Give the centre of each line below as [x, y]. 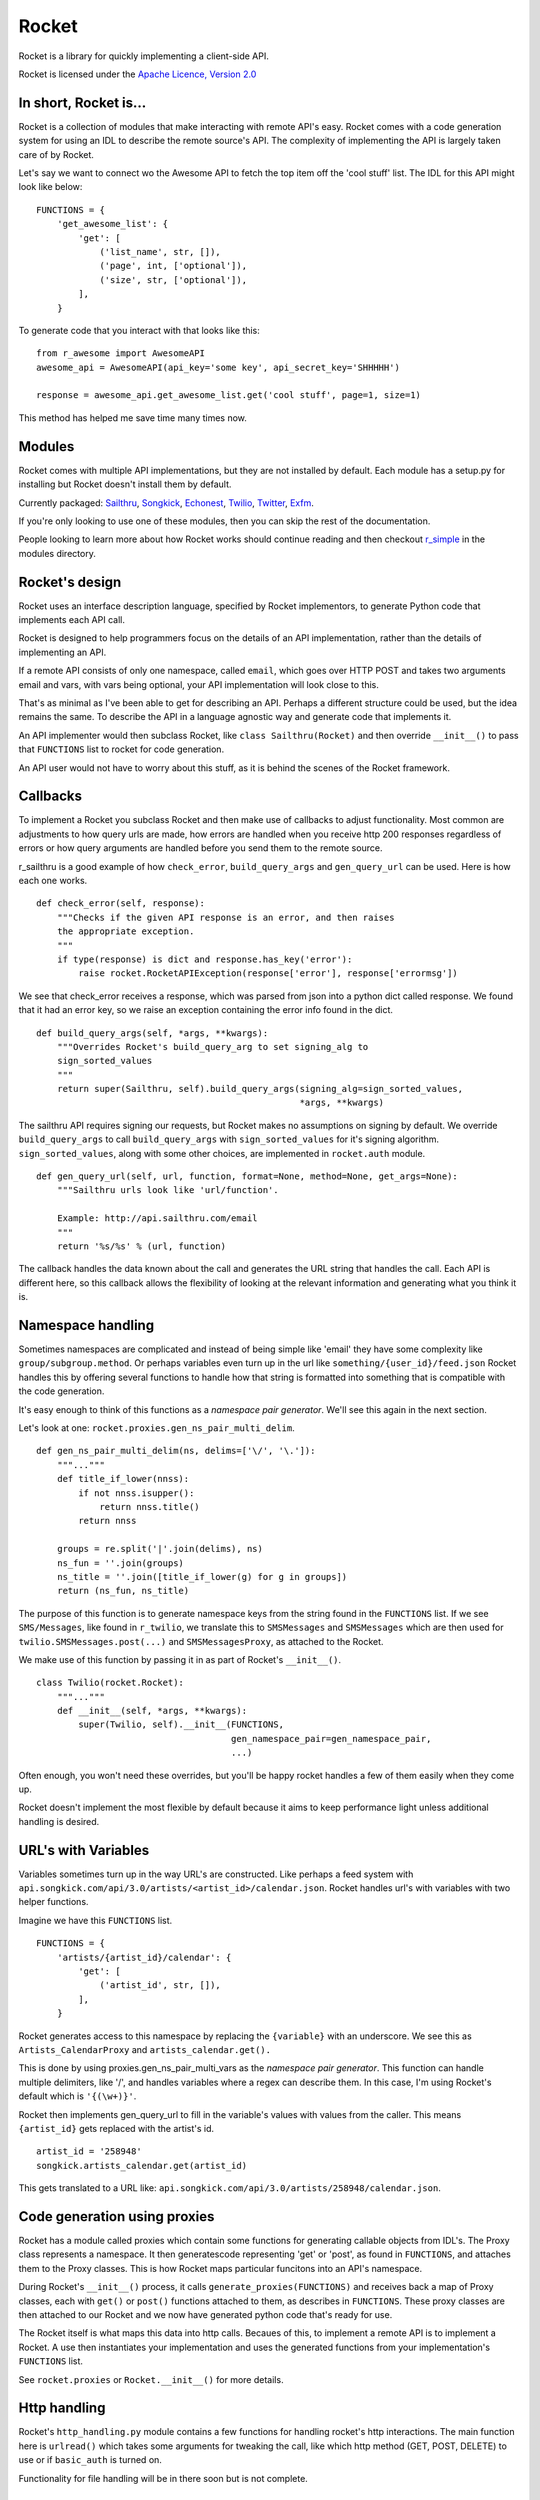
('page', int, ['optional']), [173, 266]
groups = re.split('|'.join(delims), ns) [160, 1549]
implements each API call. [71, 620]
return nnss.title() [149, 1506]
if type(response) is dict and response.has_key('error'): [204, 959]
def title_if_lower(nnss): [123, 1479]
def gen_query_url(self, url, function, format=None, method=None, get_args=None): [247, 1176]
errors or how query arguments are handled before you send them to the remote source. [200, 848]
